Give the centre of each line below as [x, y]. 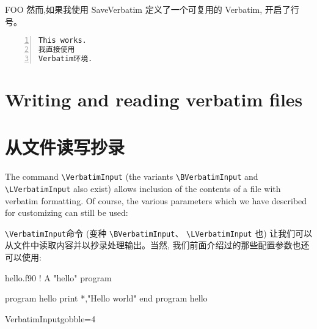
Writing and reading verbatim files [154, 99]
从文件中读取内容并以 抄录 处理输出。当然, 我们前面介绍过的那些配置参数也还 [157, 245]
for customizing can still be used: [67, 213]
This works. [63, 41]
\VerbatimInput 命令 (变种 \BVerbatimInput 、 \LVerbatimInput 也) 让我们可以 [159, 233]
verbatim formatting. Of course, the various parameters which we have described [156, 200]
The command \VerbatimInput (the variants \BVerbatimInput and [132, 176]
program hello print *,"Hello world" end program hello [106, 298]
